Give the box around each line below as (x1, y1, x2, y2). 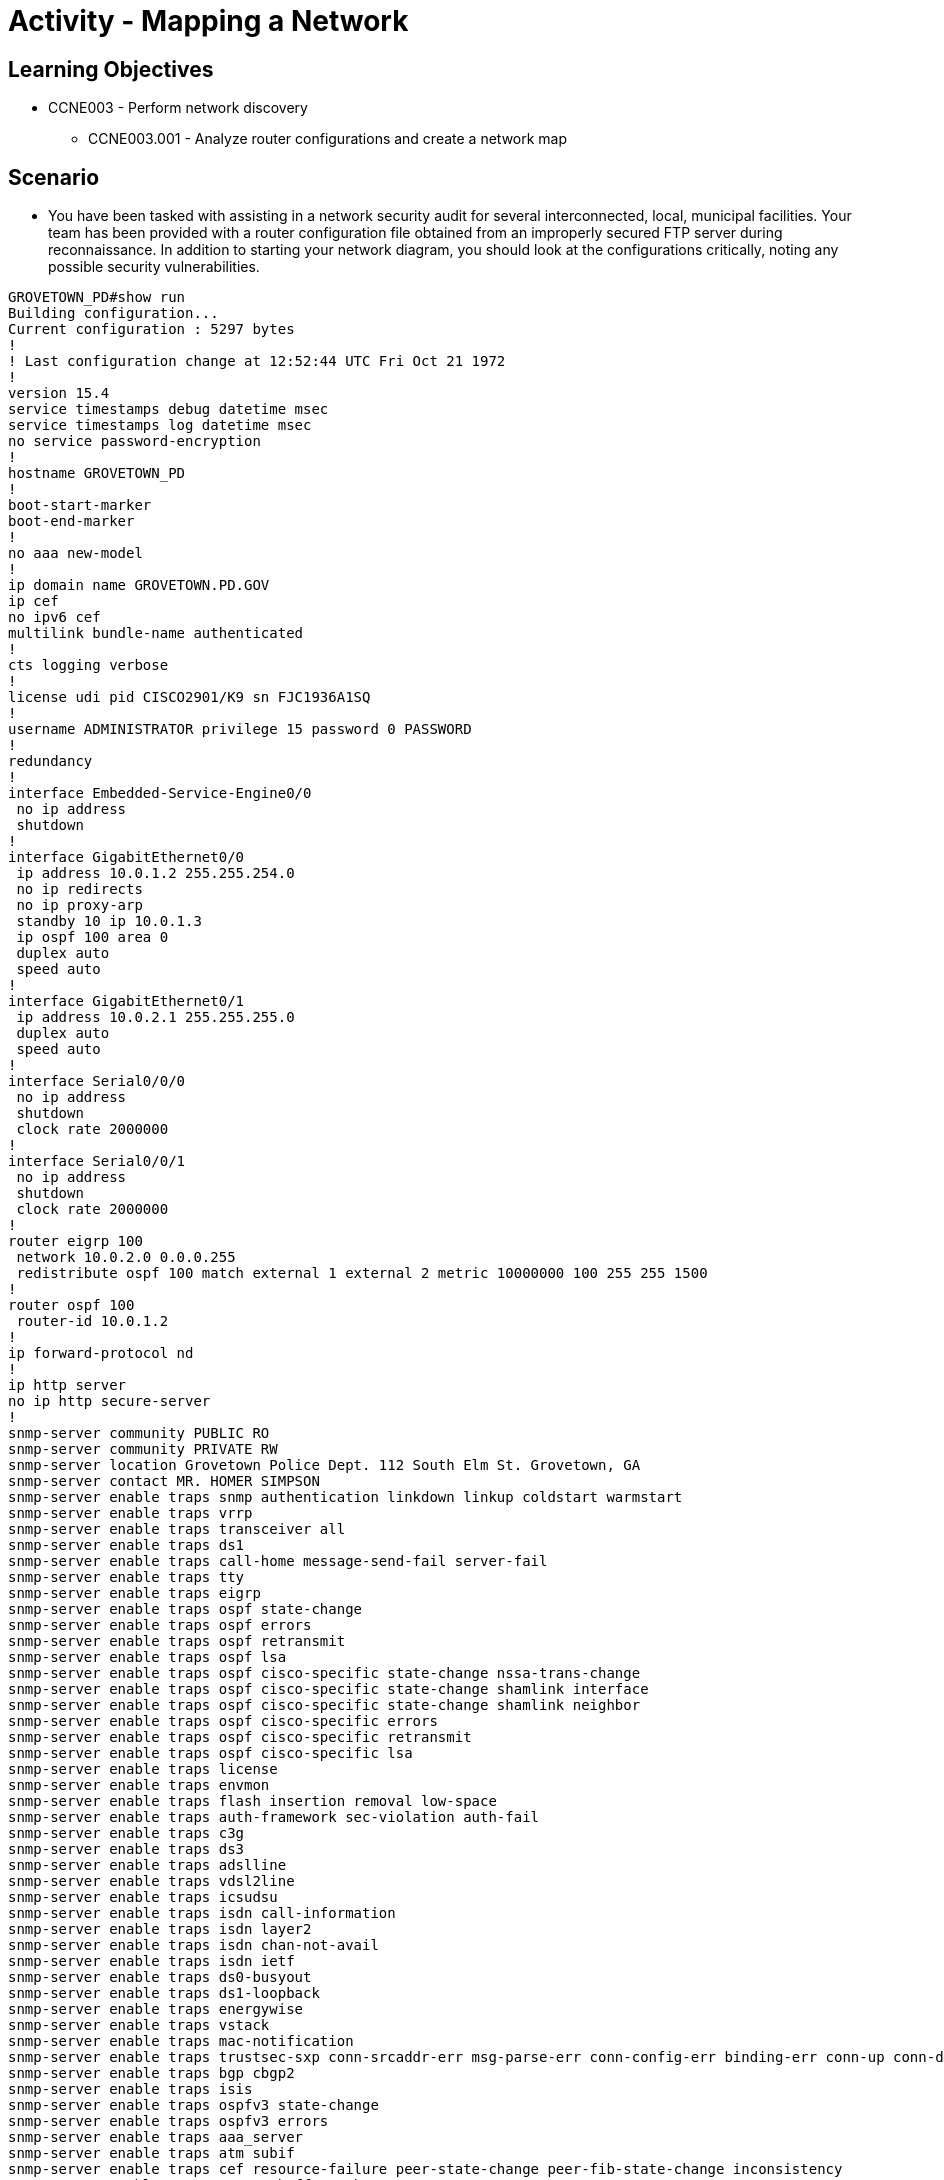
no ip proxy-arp (16, 897, 143, 914)
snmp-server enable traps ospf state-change (8, 1601, 363, 1618)
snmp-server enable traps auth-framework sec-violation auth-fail (8, 1809, 540, 1826)
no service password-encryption (8, 433, 261, 450)
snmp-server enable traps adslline (8, 1857, 287, 1874)
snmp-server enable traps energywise (8, 2001, 304, 2018)
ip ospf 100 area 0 (16, 929, 169, 946)
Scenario (8, 164, 100, 190)
